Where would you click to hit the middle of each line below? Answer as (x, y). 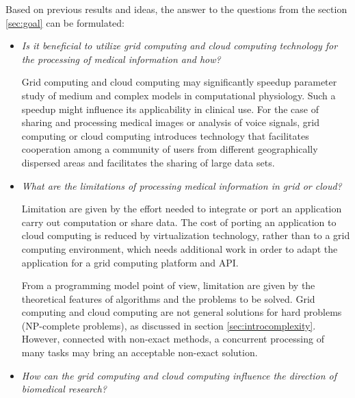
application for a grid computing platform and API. (130, 262)
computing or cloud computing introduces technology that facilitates (165, 135)
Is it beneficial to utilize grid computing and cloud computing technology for (180, 46)
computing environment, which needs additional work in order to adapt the (180, 248)
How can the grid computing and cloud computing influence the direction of (179, 375)
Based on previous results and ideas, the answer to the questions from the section (176, 9)
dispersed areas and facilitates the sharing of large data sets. (148, 162)
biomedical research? (64, 389)
